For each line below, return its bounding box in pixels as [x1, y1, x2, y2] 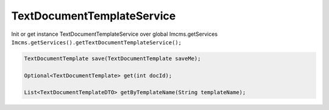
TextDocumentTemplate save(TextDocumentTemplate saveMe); [24, 55, 201, 62]
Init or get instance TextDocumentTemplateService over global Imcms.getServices [11, 30, 218, 38]
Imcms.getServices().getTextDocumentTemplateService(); [11, 39, 182, 46]
